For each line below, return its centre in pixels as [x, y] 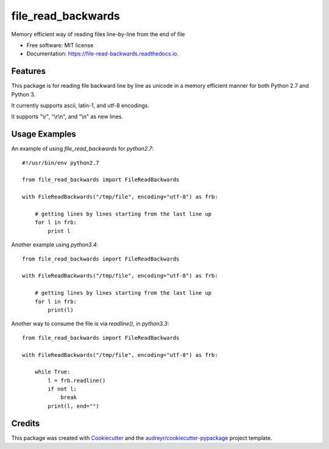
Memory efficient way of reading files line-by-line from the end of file [98, 34]
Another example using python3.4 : [55, 245]
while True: [52, 372]
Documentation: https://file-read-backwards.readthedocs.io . [103, 54]
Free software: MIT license [60, 45]
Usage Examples [44, 134]
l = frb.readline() [77, 380]
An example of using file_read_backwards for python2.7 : [83, 149]
